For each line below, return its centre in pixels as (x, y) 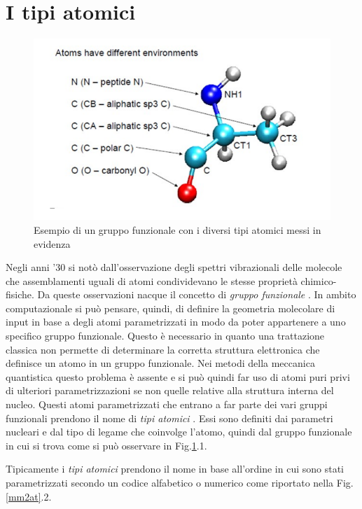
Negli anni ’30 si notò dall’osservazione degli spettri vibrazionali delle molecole (174, 267)
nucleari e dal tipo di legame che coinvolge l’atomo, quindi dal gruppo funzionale (179, 432)
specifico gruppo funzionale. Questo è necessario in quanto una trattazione (165, 336)
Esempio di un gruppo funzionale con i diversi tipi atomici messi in (177, 229)
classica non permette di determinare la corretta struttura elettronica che (163, 349)
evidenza (52, 243)
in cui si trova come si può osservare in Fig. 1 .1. (106, 445)
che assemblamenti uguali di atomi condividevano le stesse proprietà (152, 280)
